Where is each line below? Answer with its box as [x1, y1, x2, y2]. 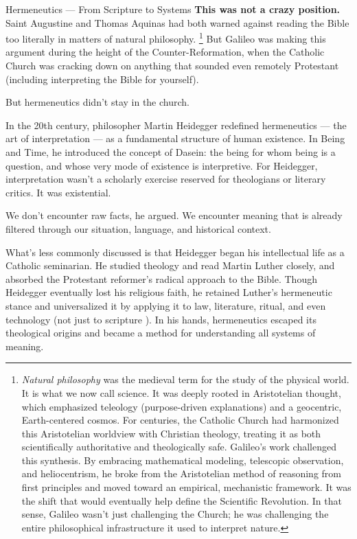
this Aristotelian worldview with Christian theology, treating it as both [21, 426, 321, 440]
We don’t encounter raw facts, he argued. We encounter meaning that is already [5, 208, 343, 222]
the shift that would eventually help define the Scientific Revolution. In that [21, 493, 342, 507]
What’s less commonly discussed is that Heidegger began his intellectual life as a [5, 244, 345, 259]
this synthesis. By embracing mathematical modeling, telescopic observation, [21, 452, 344, 467]
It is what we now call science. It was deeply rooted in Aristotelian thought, [21, 385, 341, 400]
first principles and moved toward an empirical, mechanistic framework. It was [21, 480, 352, 494]
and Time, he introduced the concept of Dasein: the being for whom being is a [5, 145, 336, 159]
